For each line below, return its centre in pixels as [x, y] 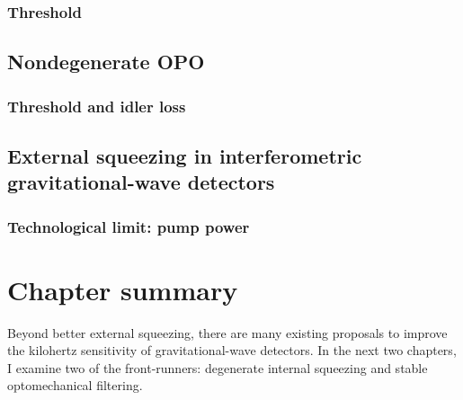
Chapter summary [123, 289]
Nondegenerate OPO [106, 62]
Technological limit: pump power [129, 226]
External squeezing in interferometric [185, 155]
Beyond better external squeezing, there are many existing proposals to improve [227, 332]
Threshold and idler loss [97, 106]
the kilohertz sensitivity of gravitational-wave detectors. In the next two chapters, [232, 350]
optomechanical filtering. [75, 385]
